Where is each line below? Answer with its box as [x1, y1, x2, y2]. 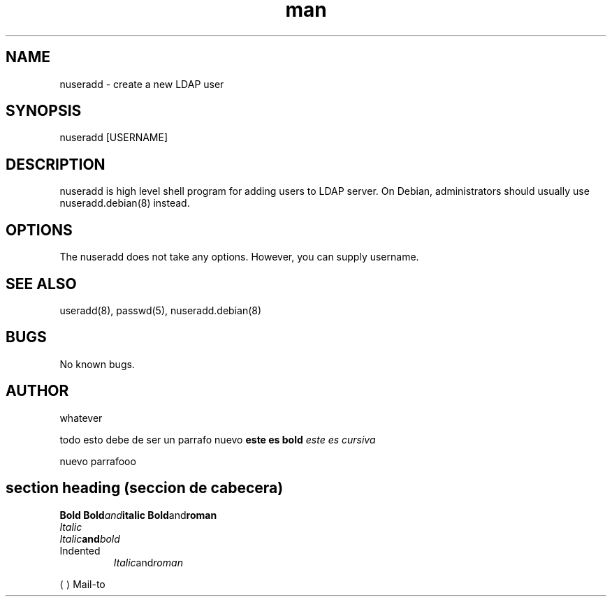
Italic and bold [59, 532, 120, 545]
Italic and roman [113, 556, 183, 568]
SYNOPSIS [6, 102, 82, 120]
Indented [59, 544, 101, 557]
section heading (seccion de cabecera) [6, 479, 284, 497]
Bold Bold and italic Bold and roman [59, 508, 217, 521]
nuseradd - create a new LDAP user [59, 78, 224, 90]
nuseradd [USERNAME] [59, 131, 168, 144]
